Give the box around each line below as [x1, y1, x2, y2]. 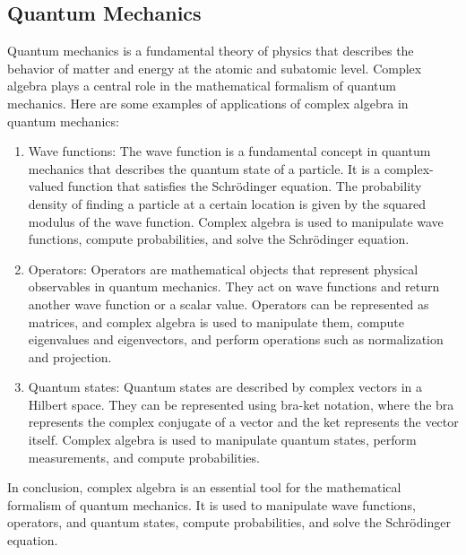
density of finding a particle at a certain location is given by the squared [28, 194, 427, 212]
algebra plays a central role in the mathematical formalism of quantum [7, 76, 396, 95]
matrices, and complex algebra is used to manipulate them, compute [28, 312, 404, 331]
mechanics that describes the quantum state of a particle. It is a [28, 159, 381, 178]
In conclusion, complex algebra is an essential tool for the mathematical [7, 478, 401, 497]
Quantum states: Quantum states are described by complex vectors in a [28, 377, 423, 396]
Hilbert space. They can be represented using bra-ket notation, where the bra [28, 395, 454, 413]
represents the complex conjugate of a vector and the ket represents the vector [28, 412, 459, 431]
